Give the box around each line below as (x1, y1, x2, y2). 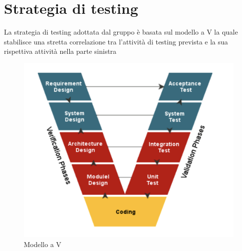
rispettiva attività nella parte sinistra (4, 46, 117, 56)
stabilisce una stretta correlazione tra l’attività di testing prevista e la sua (4, 36, 228, 46)
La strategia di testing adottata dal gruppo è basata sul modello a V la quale (4, 27, 238, 37)
